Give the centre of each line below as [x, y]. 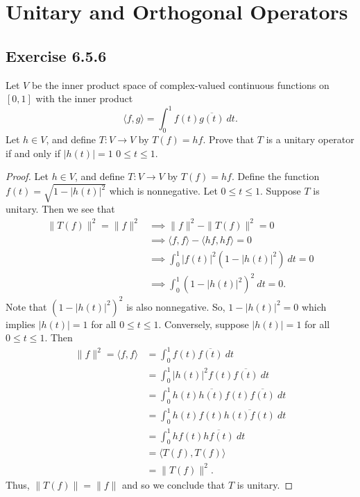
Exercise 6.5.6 [56, 55]
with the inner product [84, 98]
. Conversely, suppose [204, 324]
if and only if [33, 153]
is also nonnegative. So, [176, 306]
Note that [26, 306]
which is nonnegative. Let [163, 191]
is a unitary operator [310, 139]
